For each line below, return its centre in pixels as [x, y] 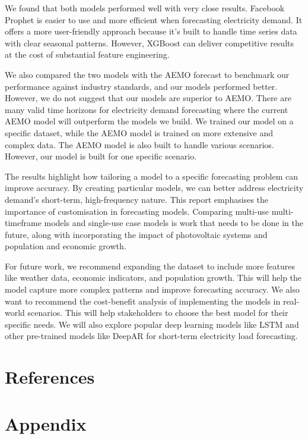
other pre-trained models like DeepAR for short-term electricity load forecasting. [151, 336]
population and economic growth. [66, 246]
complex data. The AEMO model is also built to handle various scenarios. [139, 144]
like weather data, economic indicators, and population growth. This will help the [153, 277]
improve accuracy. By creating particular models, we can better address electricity [154, 188]
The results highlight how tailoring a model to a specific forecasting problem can [151, 176]
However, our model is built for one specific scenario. [101, 156]
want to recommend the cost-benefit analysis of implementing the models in [143, 301]
